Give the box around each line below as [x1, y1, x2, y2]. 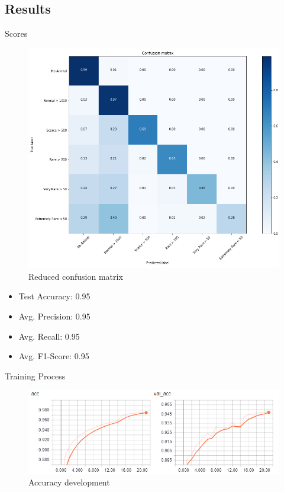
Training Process [5, 369, 66, 382]
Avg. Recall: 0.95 [18, 330, 80, 342]
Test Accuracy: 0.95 [18, 290, 91, 302]
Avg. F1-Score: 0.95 [18, 350, 89, 362]
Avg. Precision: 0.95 [18, 309, 91, 322]
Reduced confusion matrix [28, 270, 123, 282]
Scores [5, 27, 28, 40]
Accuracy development [28, 476, 110, 488]
